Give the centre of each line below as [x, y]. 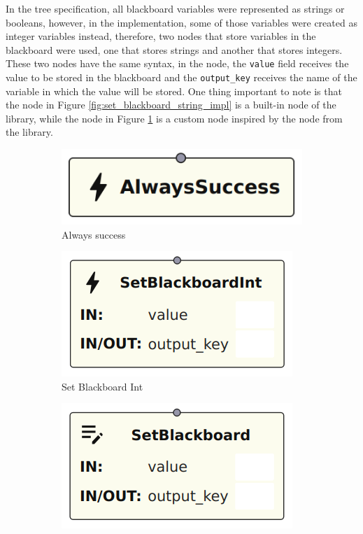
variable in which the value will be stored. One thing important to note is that [174, 91]
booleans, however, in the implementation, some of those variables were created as [181, 22]
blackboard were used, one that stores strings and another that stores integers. [174, 49]
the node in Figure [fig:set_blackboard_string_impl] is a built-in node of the [171, 105]
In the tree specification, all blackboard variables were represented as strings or [175, 8]
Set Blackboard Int [102, 386]
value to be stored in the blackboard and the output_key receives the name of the [181, 77]
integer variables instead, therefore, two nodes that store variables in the [161, 36]
